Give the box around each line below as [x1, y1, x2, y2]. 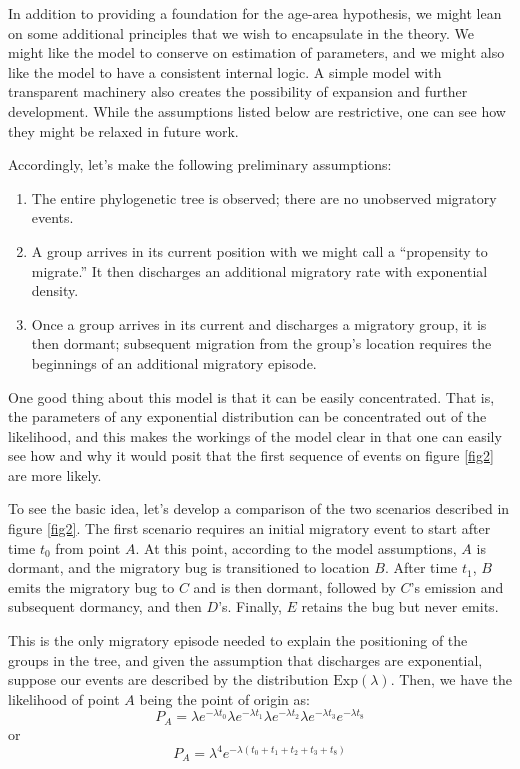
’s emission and [410, 576, 504, 597]
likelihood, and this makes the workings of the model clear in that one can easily [8, 425, 502, 446]
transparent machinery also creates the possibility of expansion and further [8, 81, 468, 102]
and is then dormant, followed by [193, 576, 396, 597]
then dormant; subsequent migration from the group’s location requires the [31, 333, 492, 354]
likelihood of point [8, 688, 120, 709]
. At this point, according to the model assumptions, [135, 537, 457, 558]
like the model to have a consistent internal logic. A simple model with [8, 61, 442, 82]
